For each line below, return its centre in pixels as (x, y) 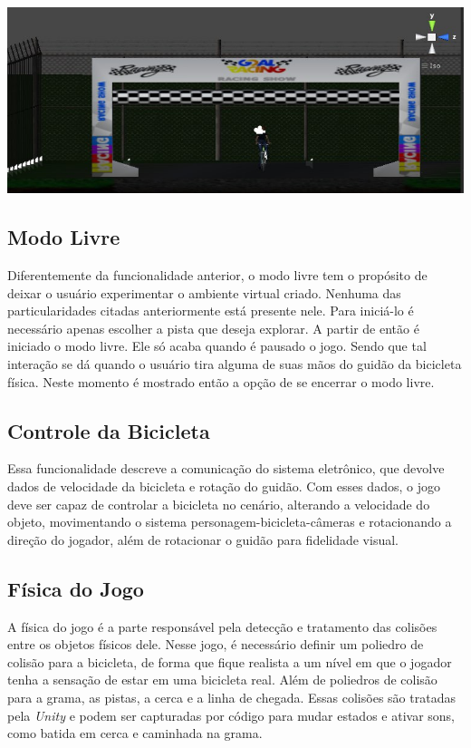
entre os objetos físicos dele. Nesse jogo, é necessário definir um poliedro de (216, 644)
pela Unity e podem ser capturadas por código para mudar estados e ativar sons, (231, 715)
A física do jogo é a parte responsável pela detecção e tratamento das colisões (222, 626)
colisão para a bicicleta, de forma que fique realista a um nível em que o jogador (230, 661)
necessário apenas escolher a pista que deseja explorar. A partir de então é (213, 328)
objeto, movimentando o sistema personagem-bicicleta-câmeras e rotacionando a (230, 522)
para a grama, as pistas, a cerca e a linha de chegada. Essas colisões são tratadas (231, 697)
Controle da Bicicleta (109, 430)
